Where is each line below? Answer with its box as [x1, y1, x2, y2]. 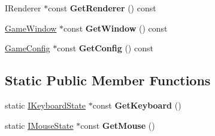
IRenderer [5, 2, 41, 14]
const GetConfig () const [57, 42, 153, 54]
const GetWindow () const [63, 21, 168, 34]
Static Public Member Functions [5, 71, 211, 89]
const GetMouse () [80, 119, 155, 131]
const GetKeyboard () [92, 98, 181, 111]
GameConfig [5, 42, 50, 54]
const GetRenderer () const [48, 2, 156, 14]
